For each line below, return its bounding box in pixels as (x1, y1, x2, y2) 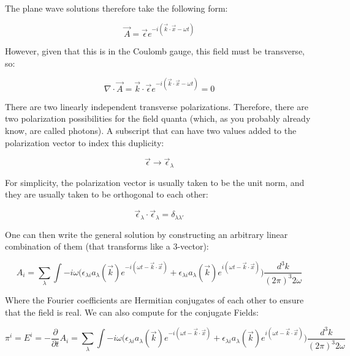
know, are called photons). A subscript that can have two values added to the (5, 124, 297, 136)
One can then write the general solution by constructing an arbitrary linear (5, 228, 288, 240)
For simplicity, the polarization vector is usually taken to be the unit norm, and (5, 176, 305, 188)
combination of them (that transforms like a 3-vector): (5, 240, 209, 253)
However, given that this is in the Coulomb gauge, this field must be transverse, (5, 45, 305, 57)
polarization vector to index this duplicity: (5, 136, 164, 149)
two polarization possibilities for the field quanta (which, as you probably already (5, 112, 311, 125)
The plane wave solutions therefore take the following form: (5, 2, 228, 14)
